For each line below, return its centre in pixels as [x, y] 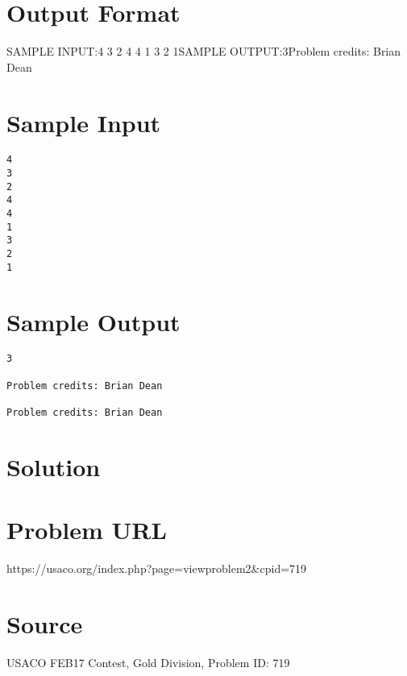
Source [45, 624]
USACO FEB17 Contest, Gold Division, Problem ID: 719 [148, 662]
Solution [54, 466]
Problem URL [87, 530]
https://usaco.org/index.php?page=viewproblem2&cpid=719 [157, 568]
